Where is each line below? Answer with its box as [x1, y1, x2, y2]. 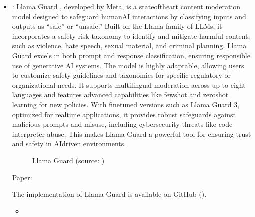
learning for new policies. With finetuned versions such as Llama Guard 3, [12, 99, 240, 109]
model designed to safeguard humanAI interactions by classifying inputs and [12, 11, 246, 21]
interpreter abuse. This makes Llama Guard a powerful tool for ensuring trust [12, 128, 251, 139]
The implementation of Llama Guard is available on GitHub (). [12, 189, 207, 199]
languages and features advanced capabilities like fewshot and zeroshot [12, 89, 229, 100]
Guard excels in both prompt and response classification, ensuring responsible [12, 50, 250, 60]
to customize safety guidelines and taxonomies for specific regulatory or [12, 70, 231, 80]
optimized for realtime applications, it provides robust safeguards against [12, 109, 236, 119]
